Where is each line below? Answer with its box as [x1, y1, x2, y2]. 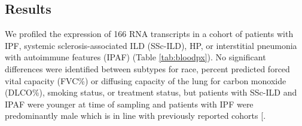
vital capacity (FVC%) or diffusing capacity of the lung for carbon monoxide [5, 74, 286, 87]
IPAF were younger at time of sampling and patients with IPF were [5, 97, 254, 110]
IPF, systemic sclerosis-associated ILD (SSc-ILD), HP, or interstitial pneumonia [5, 39, 297, 51]
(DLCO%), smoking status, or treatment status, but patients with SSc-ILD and [5, 86, 297, 99]
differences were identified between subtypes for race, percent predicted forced [5, 62, 290, 75]
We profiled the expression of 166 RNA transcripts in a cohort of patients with [5, 27, 294, 40]
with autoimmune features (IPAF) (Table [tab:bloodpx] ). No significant [5, 51, 266, 63]
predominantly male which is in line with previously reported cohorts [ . [5, 109, 266, 122]
